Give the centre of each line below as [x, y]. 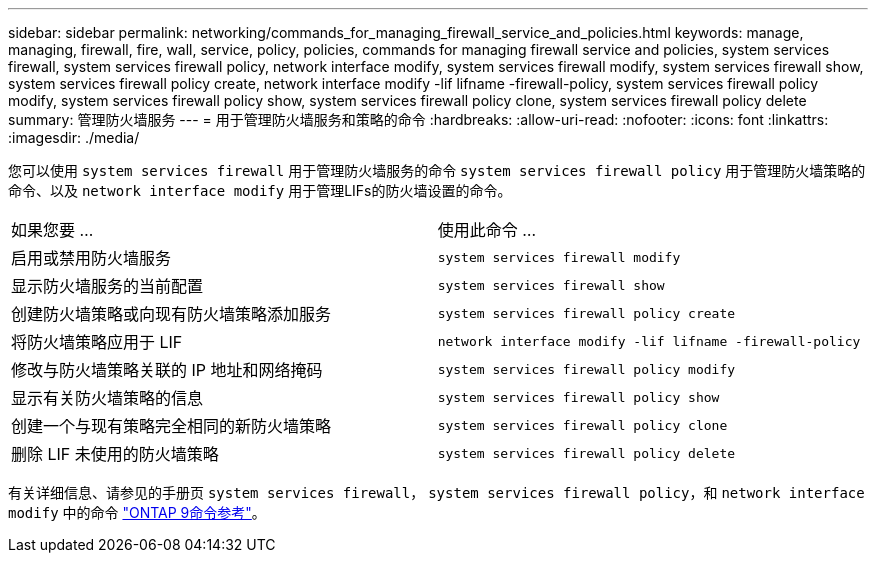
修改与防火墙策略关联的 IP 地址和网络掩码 [167, 370]
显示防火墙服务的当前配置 [107, 286]
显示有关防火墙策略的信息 [107, 398]
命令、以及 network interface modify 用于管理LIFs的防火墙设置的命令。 [260, 190]
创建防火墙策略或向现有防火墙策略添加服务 [171, 314]
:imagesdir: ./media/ [74, 137]
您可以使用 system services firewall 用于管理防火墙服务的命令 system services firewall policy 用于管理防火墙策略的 [437, 170]
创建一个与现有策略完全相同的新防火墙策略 [171, 426]
